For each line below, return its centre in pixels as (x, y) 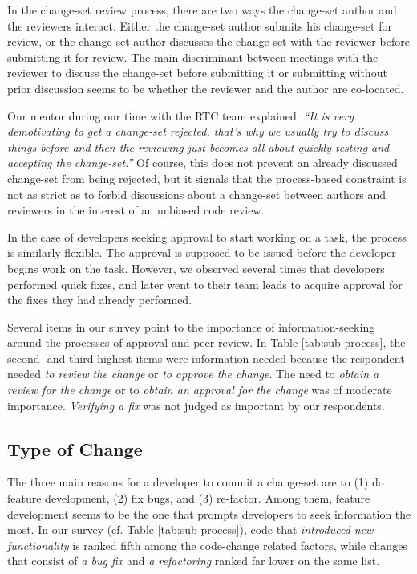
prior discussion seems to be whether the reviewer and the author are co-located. (206, 88)
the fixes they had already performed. (100, 300)
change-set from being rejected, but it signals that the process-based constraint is (207, 178)
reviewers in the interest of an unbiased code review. (136, 210)
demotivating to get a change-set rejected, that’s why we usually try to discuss (198, 131)
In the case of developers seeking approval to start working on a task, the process (207, 236)
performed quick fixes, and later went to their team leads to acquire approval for (205, 284)
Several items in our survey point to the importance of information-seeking (191, 326)
